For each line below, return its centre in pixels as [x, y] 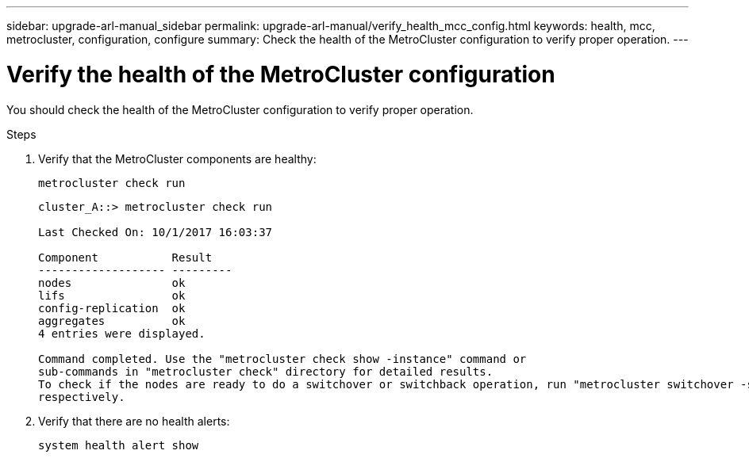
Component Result [125, 257]
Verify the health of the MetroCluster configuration [281, 74]
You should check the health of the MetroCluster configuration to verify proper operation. [240, 109]
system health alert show [119, 445]
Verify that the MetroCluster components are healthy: [177, 158]
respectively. [82, 397]
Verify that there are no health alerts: [134, 421]
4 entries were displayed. [122, 333]
